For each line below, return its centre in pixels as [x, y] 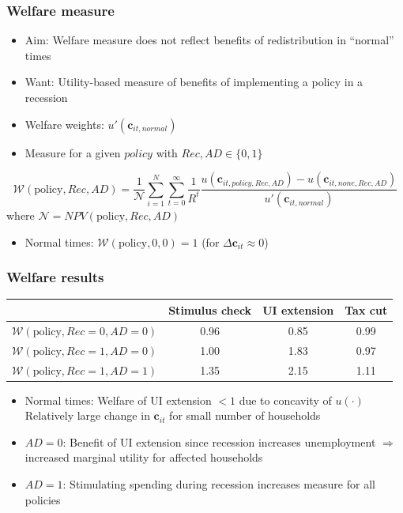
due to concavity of [285, 400]
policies [43, 499]
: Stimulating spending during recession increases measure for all [219, 483]
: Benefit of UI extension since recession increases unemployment [219, 441]
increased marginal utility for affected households [144, 457]
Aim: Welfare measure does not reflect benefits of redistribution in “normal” [209, 40]
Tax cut [366, 309]
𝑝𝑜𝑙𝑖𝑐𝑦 [242, 183]
